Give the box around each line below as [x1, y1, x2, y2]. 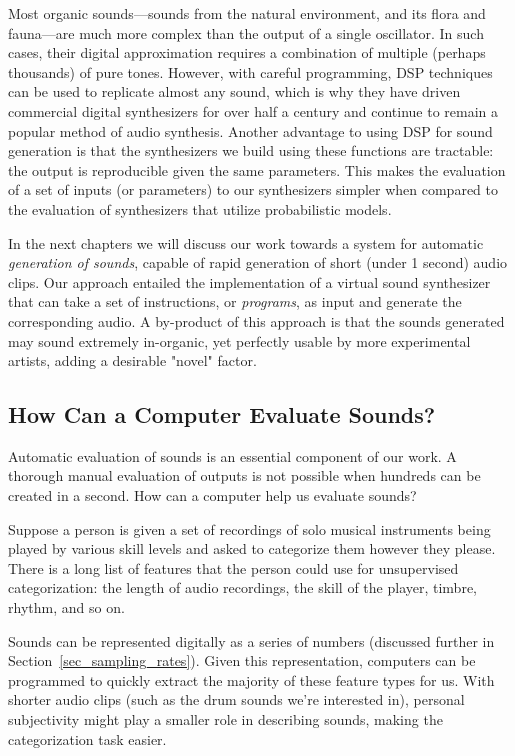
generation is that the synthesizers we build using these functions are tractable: [8, 140, 494, 161]
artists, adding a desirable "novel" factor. [8, 350, 257, 371]
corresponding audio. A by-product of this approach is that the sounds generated [8, 310, 505, 331]
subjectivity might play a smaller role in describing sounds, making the [8, 709, 443, 730]
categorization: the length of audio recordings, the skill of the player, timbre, [8, 577, 477, 598]
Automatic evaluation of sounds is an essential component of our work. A [8, 445, 457, 466]
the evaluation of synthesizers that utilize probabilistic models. [8, 198, 392, 219]
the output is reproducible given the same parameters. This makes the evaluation [8, 159, 506, 180]
